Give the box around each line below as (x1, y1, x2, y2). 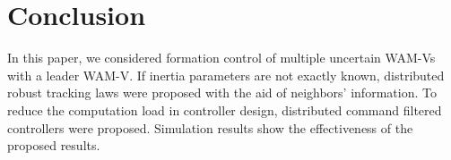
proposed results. (7, 136, 100, 155)
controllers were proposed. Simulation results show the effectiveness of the (7, 118, 413, 137)
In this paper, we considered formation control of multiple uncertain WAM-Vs (7, 48, 436, 67)
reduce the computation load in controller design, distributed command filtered (7, 100, 442, 119)
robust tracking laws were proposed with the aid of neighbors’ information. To (7, 83, 437, 102)
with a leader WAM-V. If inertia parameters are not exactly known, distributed (7, 65, 445, 84)
